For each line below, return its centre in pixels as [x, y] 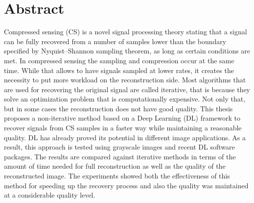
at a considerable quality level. [50, 195]
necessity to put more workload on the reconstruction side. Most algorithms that [125, 80]
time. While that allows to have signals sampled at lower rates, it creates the [119, 70]
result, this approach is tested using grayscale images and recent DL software [119, 147]
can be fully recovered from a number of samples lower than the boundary [115, 41]
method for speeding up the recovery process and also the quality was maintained [126, 185]
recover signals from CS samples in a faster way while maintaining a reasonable [123, 128]
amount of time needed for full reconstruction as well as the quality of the [115, 166]
